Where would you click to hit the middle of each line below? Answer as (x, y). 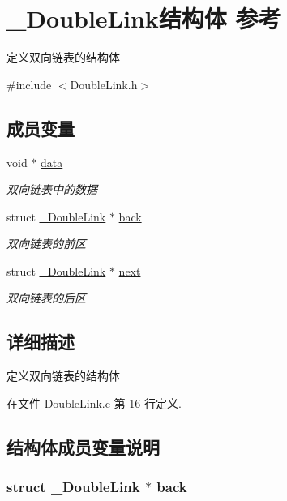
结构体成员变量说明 (83, 446)
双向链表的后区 (46, 298)
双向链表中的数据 (52, 189)
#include (29, 84)
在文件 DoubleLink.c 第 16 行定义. (94, 403)
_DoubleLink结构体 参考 (144, 18)
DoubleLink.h (104, 84)
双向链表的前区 (46, 244)
